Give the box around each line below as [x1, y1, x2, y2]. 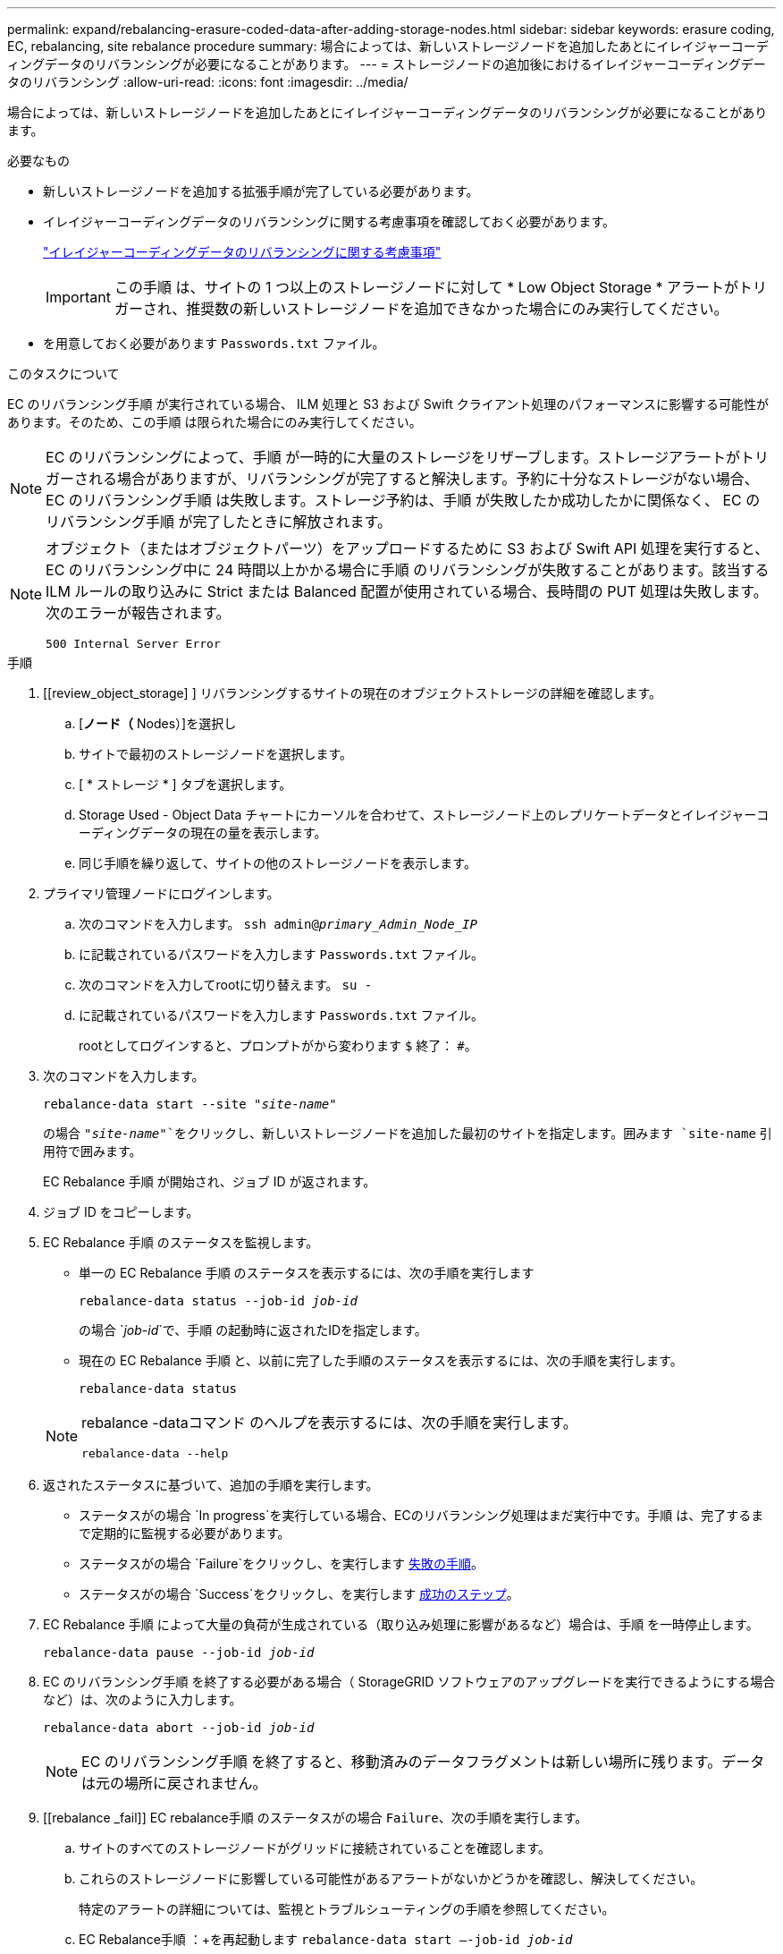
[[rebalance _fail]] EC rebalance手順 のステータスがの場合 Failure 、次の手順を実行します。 [43, 1810, 588, 1825]
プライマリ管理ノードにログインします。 [43, 886, 280, 901]
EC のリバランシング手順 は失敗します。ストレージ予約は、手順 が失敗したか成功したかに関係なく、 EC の [46, 491, 761, 509]
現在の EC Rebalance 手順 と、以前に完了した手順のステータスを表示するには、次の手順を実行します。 [79, 1353, 683, 1368]
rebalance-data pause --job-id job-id [43, 1645, 315, 1660]
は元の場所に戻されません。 [81, 1774, 267, 1792]
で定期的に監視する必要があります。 [79, 1525, 290, 1541]
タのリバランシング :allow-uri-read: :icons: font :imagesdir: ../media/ [7, 74, 408, 89]
